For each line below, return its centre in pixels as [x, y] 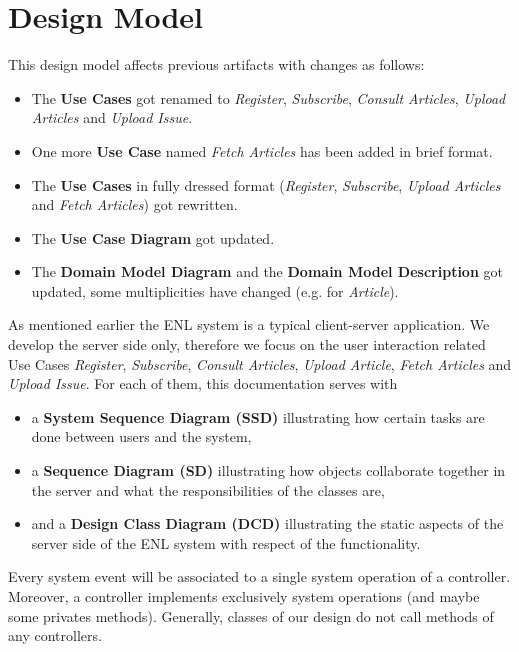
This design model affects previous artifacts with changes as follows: [216, 64]
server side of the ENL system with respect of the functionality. [226, 542]
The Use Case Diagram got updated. [153, 237]
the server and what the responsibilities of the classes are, [208, 489]
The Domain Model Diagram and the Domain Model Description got [267, 271]
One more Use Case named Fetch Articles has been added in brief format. [262, 150]
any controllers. [55, 635]
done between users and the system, [141, 436]
